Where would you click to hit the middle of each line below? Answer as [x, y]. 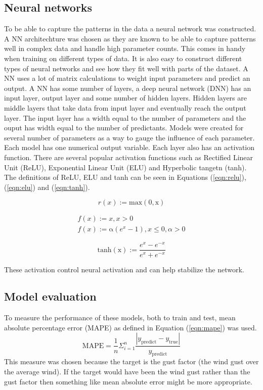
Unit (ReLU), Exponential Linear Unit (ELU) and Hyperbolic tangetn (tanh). [125, 167]
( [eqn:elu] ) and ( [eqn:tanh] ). [47, 187]
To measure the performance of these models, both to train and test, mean [120, 318]
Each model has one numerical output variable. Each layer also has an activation [129, 147]
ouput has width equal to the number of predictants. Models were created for [124, 128]
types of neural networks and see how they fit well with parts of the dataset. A [126, 68]
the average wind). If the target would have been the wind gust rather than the [127, 371]
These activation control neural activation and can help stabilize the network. [124, 269]
